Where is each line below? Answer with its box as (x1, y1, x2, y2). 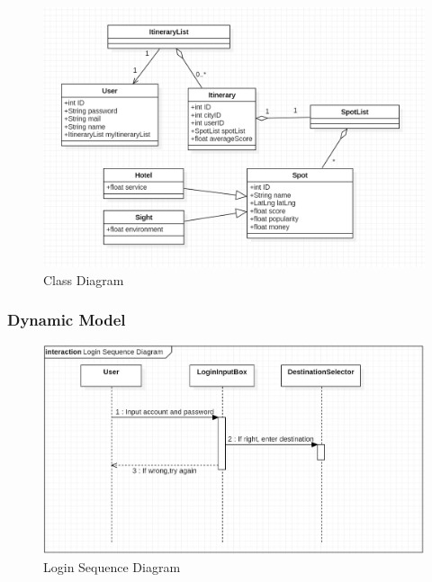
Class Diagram (43, 270, 124, 289)
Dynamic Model (7, 309, 126, 331)
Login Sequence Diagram (43, 557, 181, 576)
